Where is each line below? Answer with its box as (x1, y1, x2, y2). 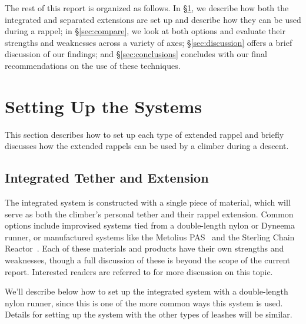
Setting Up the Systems (5, 94, 202, 118)
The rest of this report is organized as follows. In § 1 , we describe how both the (5, 2, 289, 14)
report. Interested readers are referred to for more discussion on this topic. (5, 265, 273, 277)
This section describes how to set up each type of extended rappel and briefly (5, 128, 284, 140)
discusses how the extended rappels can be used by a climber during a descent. (5, 140, 289, 152)
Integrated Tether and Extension (5, 168, 209, 187)
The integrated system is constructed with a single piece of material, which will (5, 196, 291, 209)
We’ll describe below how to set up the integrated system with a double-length (5, 285, 288, 297)
